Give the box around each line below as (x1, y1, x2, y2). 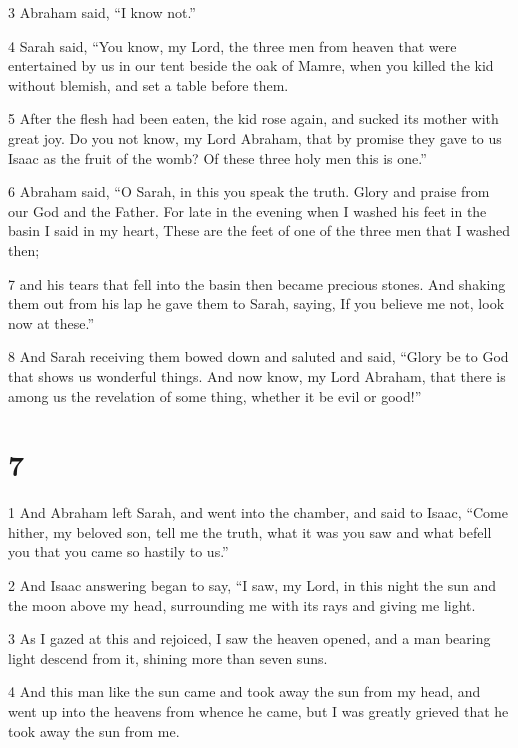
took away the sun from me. (8, 720, 180, 741)
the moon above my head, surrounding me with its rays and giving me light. (8, 594, 476, 615)
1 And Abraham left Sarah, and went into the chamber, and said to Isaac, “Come (8, 502, 508, 523)
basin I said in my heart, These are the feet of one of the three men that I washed (8, 220, 511, 241)
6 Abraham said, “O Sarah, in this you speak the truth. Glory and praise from (8, 181, 490, 202)
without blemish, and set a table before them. (8, 74, 289, 95)
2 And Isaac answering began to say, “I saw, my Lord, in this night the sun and (8, 575, 496, 595)
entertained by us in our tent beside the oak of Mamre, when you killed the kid (8, 55, 494, 76)
